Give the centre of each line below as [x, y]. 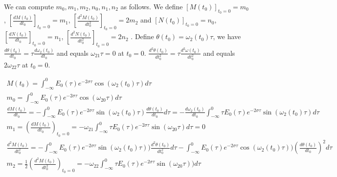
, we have [227, 36]
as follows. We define [152, 6]
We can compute [29, 6]
